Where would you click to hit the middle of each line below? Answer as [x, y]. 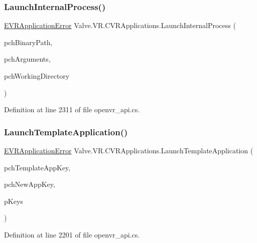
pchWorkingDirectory [37, 76]
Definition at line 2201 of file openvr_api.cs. [72, 234]
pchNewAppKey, [30, 184]
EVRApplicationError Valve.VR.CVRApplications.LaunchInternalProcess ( [120, 25]
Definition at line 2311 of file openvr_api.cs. [72, 109]
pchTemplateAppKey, [37, 167]
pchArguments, [27, 59]
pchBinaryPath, [28, 42]
